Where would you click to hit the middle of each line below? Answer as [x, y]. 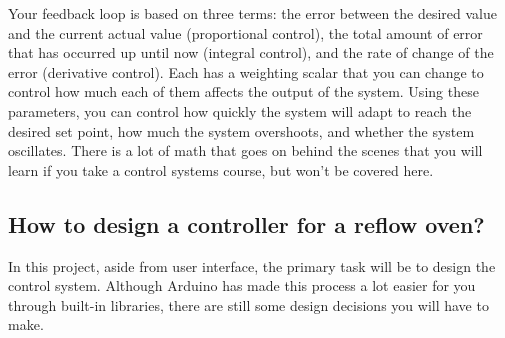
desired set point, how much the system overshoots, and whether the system [241, 130]
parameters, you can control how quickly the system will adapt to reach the [240, 110]
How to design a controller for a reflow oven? [246, 223]
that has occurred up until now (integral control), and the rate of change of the [251, 52]
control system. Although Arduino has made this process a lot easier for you [242, 285]
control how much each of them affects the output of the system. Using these [243, 91]
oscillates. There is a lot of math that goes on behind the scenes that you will [245, 150]
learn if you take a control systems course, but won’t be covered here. [221, 169]
